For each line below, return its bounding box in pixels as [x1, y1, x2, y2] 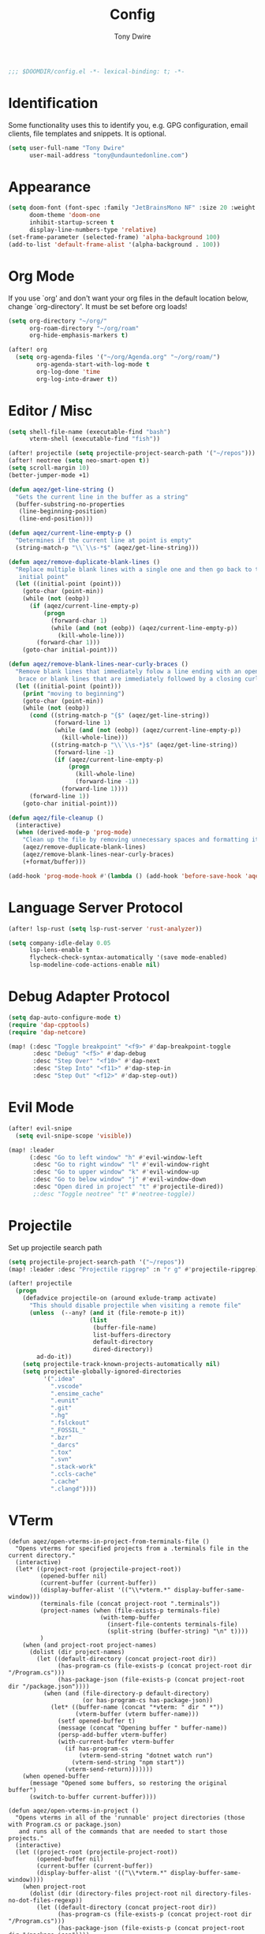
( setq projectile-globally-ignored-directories [22, 1367, 181, 1376]
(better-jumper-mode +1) [8, 471, 90, 479]
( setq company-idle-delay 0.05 [8, 939, 111, 947]
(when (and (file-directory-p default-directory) [43, 1689, 211, 1697]
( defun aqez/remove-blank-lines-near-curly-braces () [8, 660, 189, 668]
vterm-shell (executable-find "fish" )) [28, 435, 160, 443]
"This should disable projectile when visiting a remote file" [28, 1301, 242, 1310]
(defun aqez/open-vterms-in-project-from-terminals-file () [8, 1537, 211, 1545]
